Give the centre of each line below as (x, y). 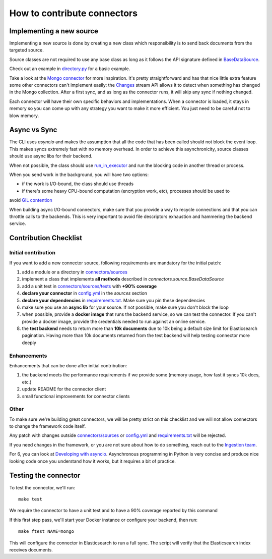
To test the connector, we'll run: (42, 487)
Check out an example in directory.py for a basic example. (70, 69)
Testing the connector (45, 476)
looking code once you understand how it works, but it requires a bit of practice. (93, 461)
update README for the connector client (64, 389)
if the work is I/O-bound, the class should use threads (78, 184)
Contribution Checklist (46, 238)
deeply (29, 343)
